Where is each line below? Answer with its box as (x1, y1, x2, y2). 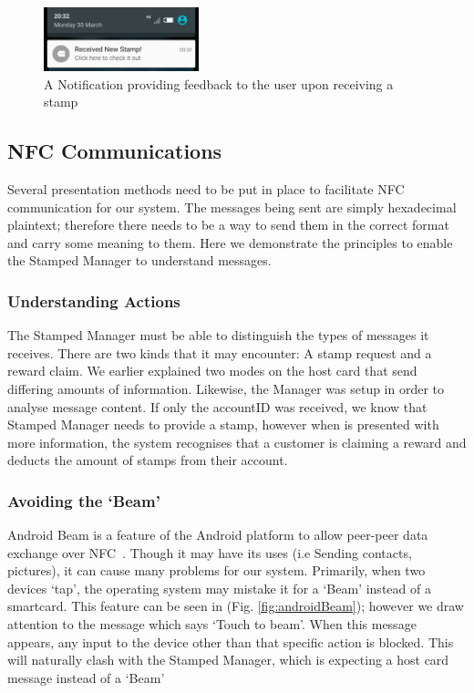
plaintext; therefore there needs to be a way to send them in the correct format (7, 215, 449, 234)
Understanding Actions (7, 289, 180, 312)
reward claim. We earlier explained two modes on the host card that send (7, 361, 417, 380)
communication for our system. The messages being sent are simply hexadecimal (7, 197, 457, 216)
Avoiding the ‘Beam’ (7, 489, 160, 512)
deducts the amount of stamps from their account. (7, 450, 288, 470)
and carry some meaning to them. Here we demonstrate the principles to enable (7, 233, 453, 252)
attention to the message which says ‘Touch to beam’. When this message (7, 615, 417, 634)
